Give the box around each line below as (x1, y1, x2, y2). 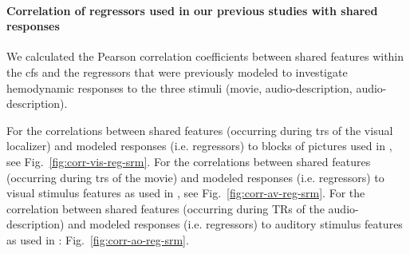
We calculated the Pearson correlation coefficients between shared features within (6, 48, 404, 65)
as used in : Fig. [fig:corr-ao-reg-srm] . (6, 231, 189, 248)
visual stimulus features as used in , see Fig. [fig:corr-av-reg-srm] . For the (6, 185, 365, 201)
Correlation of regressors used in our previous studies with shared (6, 2, 378, 18)
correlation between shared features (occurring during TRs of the (6, 200, 325, 216)
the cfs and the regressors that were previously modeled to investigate (6, 63, 348, 80)
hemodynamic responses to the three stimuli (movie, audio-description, (6, 79, 353, 96)
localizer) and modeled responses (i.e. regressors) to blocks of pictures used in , (6, 137, 392, 154)
